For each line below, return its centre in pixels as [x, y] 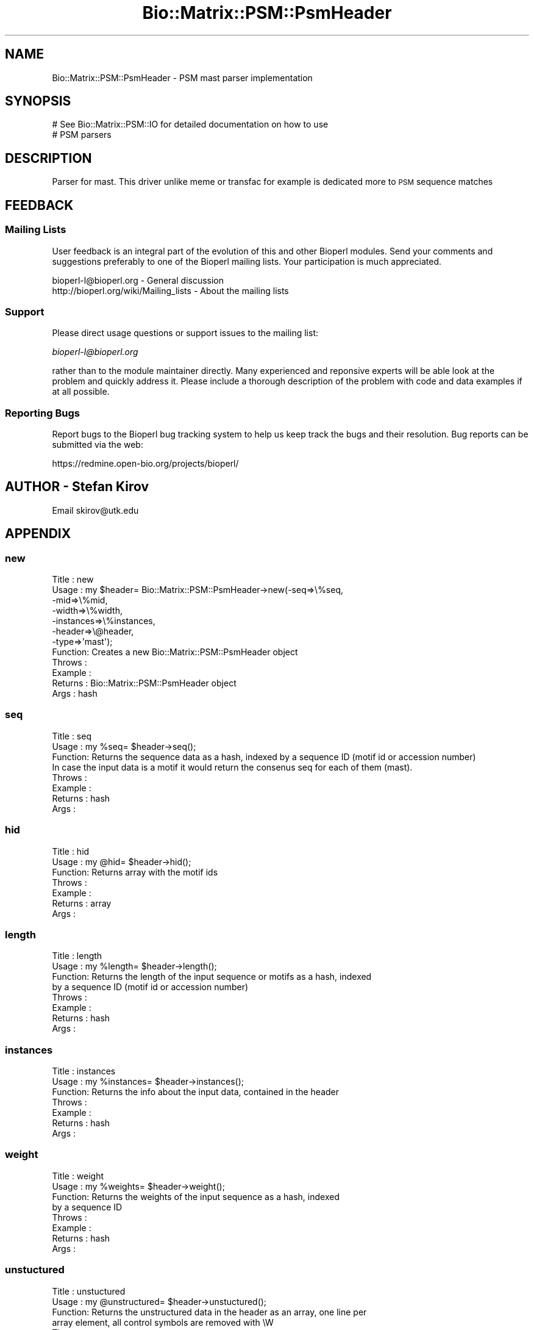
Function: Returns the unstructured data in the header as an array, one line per [209, 1312]
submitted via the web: [98, 444]
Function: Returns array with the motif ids [135, 872]
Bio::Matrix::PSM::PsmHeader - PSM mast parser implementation [182, 77]
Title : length [77, 956]
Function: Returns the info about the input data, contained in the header [196, 1092]
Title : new [73, 580]
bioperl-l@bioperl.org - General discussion [138, 280]
